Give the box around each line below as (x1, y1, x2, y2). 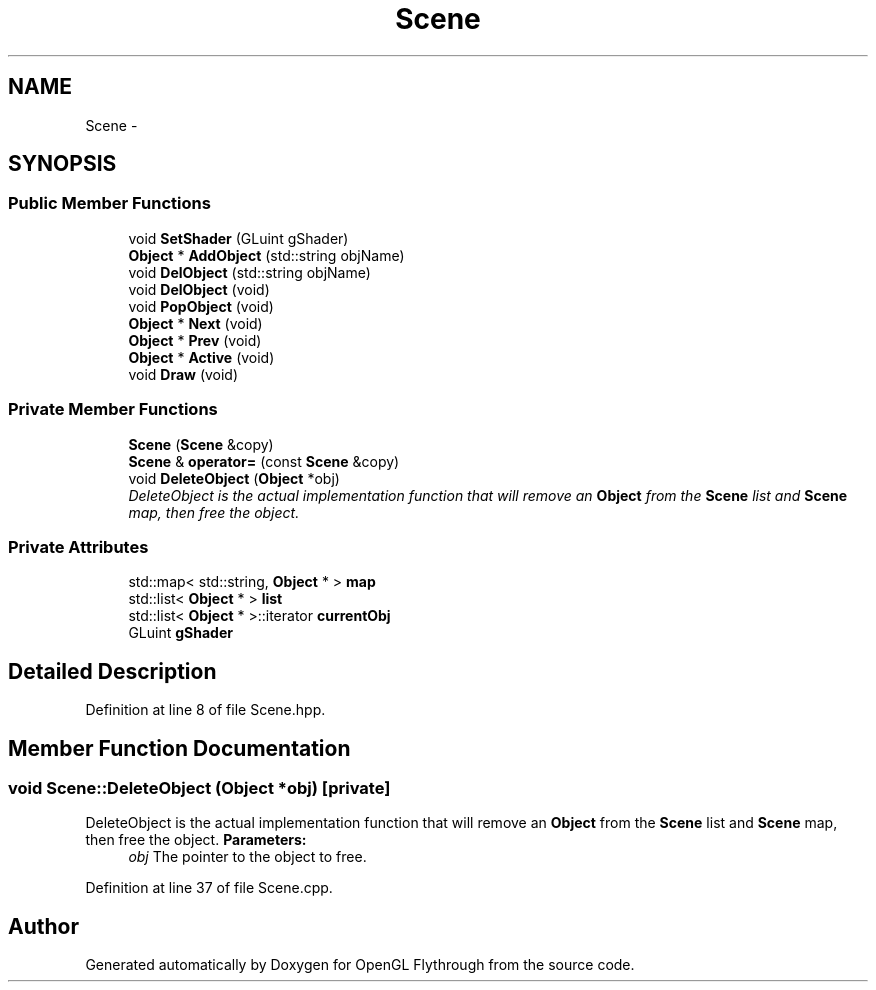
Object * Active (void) (128, 348, 275, 366)
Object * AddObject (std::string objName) (128, 246, 405, 264)
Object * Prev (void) (128, 331, 262, 349)
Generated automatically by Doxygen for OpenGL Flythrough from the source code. (85, 956, 635, 974)
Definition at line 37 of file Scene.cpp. (85, 879, 333, 897)
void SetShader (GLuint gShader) (128, 229, 349, 247)
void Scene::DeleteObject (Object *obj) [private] (8, 778, 391, 798)
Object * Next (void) (128, 314, 263, 332)
